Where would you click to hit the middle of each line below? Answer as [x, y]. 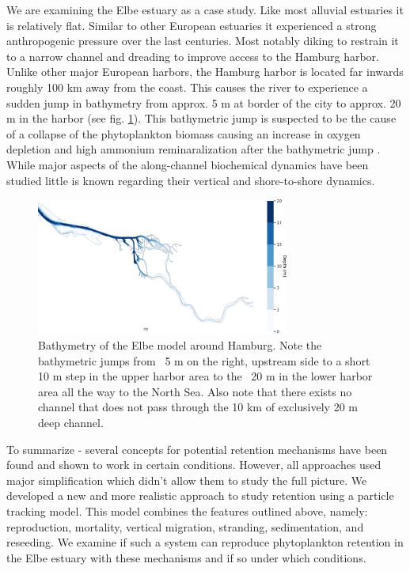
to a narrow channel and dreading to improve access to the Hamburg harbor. [193, 56]
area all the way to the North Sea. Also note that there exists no [195, 391]
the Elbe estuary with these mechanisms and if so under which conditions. [186, 557]
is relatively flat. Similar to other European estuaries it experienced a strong [192, 25]
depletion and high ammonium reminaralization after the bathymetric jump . [194, 149]
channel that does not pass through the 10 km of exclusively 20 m [198, 407]
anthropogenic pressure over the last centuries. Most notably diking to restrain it [203, 41]
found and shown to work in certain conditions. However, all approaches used [194, 465]
